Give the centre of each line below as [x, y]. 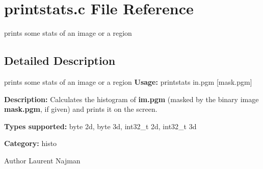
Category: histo [31, 143]
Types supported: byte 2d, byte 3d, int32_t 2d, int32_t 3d [100, 126]
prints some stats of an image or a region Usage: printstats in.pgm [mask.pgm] [128, 81]
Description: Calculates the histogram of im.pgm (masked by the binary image [131, 99]
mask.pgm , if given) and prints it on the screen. [81, 109]
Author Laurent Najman [42, 160]
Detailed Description [60, 61]
